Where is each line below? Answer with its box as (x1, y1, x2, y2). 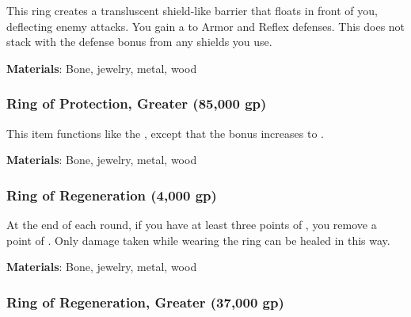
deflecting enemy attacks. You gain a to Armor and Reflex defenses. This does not (6, 17, 405, 34)
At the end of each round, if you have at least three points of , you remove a (6, 216, 377, 232)
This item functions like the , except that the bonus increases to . (6, 124, 324, 141)
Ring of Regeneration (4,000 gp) (6, 185, 217, 204)
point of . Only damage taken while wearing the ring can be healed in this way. (6, 231, 390, 248)
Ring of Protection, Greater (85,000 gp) (6, 94, 267, 113)
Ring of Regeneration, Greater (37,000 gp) (6, 292, 284, 311)
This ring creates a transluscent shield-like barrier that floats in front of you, (6, 2, 378, 18)
